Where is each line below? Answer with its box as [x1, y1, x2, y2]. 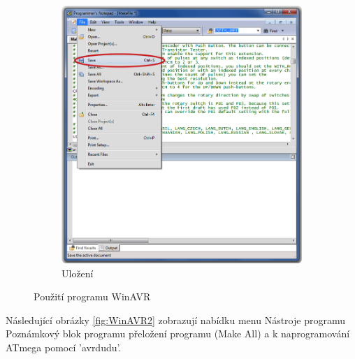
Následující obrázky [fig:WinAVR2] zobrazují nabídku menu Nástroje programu [6, 312, 345, 327]
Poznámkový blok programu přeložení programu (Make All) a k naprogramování [6, 326, 350, 341]
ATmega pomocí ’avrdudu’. [6, 340, 122, 355]
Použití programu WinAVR [34, 289, 151, 304]
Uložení [61, 265, 94, 280]
